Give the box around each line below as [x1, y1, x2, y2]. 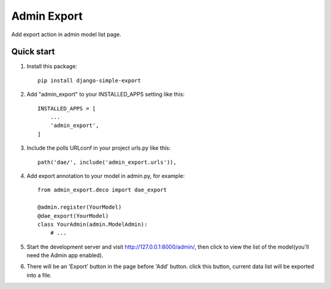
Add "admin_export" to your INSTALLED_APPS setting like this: [26, 91, 185, 98]
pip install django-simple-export [37, 77, 141, 84]
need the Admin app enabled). [26, 252, 104, 259]
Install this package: [26, 63, 78, 70]
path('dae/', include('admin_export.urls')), [37, 158, 177, 166]
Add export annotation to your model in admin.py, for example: [26, 172, 185, 179]
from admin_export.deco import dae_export [37, 187, 167, 193]
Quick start [11, 47, 55, 57]
